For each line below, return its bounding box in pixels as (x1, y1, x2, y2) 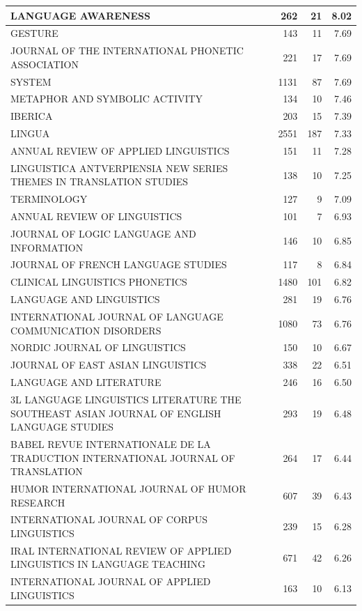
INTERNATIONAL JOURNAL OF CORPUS (10, 512, 207, 527)
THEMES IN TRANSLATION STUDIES (10, 174, 189, 189)
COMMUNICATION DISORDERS (10, 323, 162, 337)
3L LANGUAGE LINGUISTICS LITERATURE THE (10, 392, 242, 406)
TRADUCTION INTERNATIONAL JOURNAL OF (10, 450, 235, 465)
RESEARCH (10, 495, 65, 509)
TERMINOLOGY (10, 192, 88, 206)
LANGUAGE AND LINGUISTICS (10, 292, 160, 307)
